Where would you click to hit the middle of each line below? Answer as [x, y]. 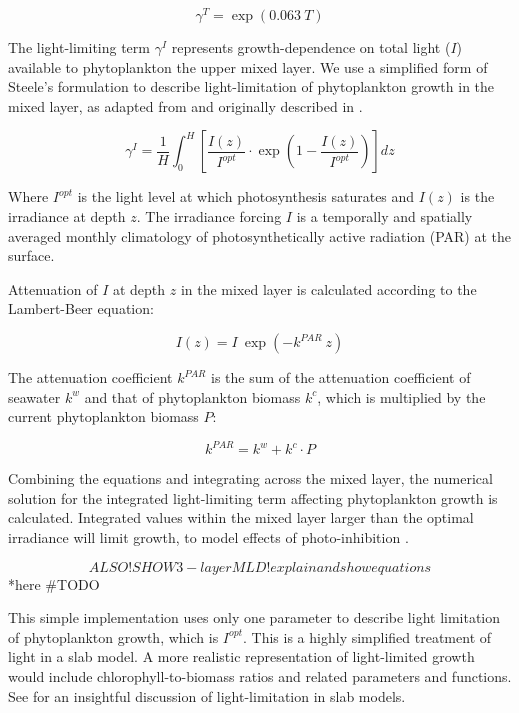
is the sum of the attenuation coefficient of [340, 377]
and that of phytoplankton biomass [192, 396]
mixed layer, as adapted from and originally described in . [185, 105]
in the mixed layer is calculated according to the [328, 288]
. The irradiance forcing [209, 216]
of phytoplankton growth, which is [113, 636]
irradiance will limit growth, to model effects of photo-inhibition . [208, 537]
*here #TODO [54, 583]
